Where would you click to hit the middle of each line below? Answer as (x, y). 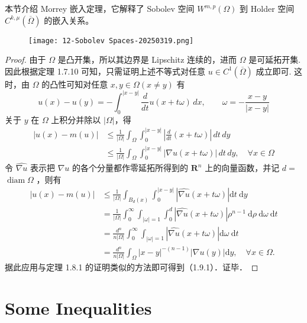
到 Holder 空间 (267, 8)
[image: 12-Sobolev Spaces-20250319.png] (111, 41)
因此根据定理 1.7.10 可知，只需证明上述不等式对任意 (105, 71)
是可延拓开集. (275, 59)
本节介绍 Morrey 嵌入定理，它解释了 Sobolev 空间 (100, 8)
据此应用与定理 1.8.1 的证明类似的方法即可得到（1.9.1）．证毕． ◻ (132, 267)
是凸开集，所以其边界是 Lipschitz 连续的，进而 (147, 59)
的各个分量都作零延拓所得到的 (130, 168)
